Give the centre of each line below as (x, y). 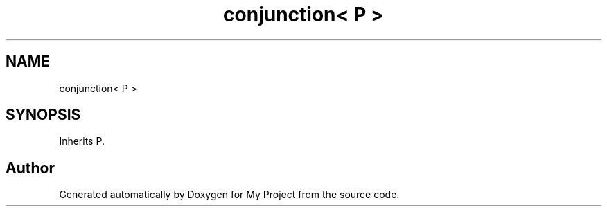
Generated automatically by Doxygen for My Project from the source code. (229, 195)
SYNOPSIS (43, 115)
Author (30, 168)
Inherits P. (82, 141)
